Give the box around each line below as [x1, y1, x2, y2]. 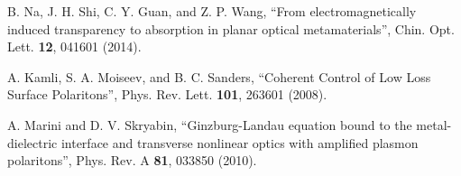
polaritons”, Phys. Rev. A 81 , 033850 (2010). [7, 151, 257, 170]
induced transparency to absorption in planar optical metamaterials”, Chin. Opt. [7, 19, 455, 38]
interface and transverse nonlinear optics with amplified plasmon [60, 133, 419, 152]
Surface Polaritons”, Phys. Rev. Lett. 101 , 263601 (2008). [7, 85, 327, 104]
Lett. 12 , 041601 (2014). [7, 37, 142, 56]
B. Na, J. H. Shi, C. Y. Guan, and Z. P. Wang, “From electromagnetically [7, 2, 417, 20]
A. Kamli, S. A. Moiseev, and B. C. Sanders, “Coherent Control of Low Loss [7, 67, 431, 86]
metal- [416, 115, 452, 134]
